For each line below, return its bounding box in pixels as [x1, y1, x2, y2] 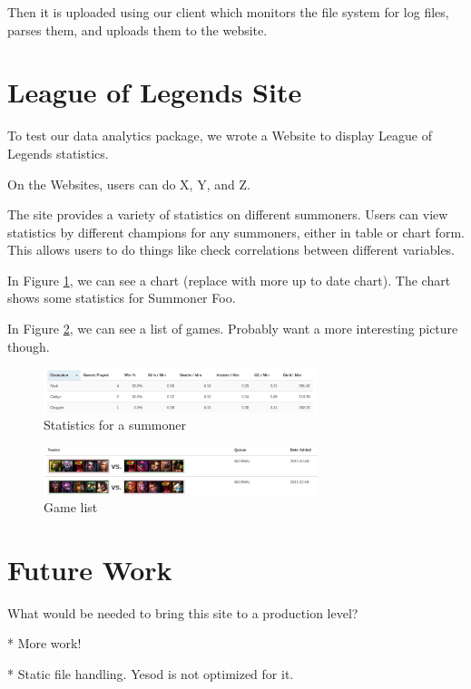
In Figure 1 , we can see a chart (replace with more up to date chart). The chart [7, 270, 451, 289]
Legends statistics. [7, 143, 109, 162]
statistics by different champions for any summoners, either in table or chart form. [7, 222, 465, 241]
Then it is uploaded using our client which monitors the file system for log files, [7, 3, 449, 21]
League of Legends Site [7, 73, 302, 111]
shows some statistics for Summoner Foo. [7, 288, 236, 307]
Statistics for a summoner [44, 415, 187, 434]
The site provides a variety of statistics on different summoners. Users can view [7, 205, 448, 224]
